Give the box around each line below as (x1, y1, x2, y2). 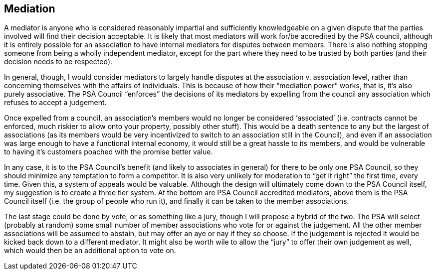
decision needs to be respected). (4, 57, 113, 66)
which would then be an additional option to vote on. (4, 246, 176, 255)
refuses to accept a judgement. (4, 98, 107, 107)
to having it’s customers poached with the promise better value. (4, 147, 213, 156)
